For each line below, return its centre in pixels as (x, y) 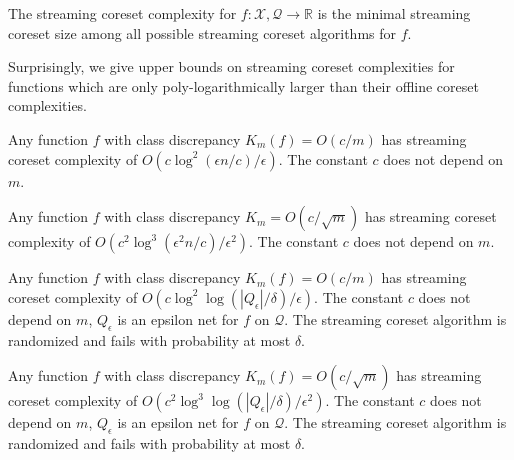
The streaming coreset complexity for (122, 13)
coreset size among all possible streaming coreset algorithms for (202, 32)
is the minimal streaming (394, 13)
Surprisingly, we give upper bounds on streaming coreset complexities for (231, 66)
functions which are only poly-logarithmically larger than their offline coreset (243, 85)
